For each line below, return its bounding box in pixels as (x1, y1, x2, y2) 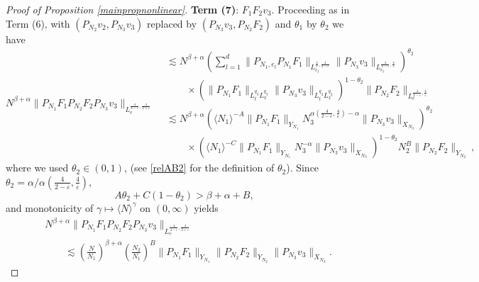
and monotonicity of (6, 200, 94, 215)
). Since (286, 160, 319, 175)
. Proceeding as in (271, 2, 350, 16)
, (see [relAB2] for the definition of (124, 160, 275, 175)
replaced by (147, 16, 197, 30)
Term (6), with (6, 16, 70, 30)
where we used (6, 160, 69, 175)
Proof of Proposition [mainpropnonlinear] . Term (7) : (6, 2, 239, 16)
